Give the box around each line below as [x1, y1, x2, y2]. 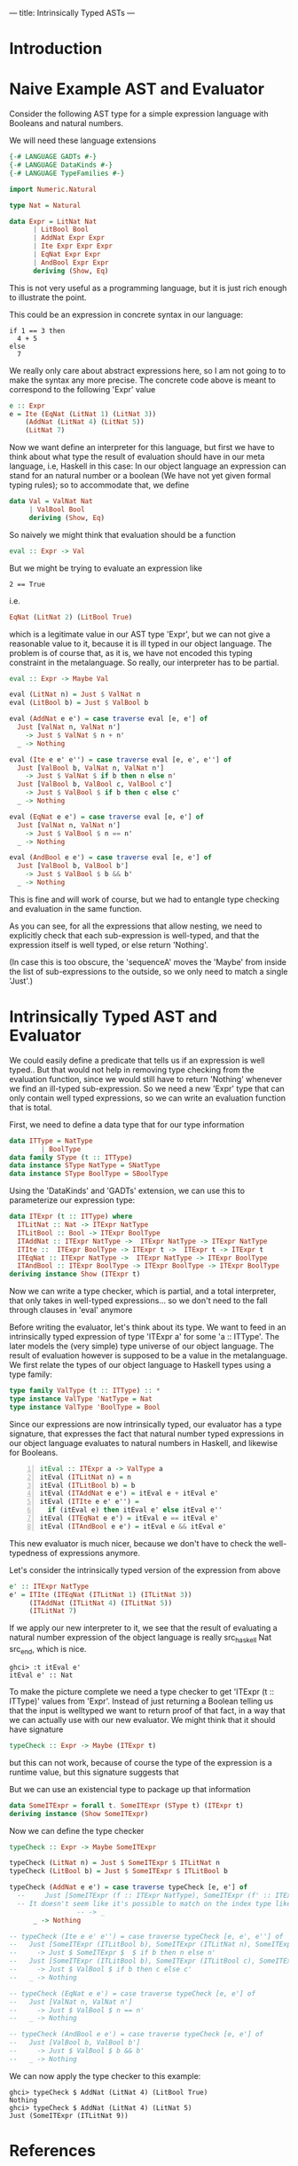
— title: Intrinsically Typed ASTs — [9, 8, 136, 18]
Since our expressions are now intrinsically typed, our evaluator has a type [9, 1419, 282, 1429]
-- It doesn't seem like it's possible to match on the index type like [17, 1899, 292, 1908]
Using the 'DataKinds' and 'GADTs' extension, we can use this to [9, 1185, 246, 1197]
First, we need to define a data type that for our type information [9, 1119, 245, 1130]
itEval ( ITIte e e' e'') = [39, 1498, 139, 1506]
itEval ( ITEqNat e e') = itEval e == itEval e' [39, 1514, 219, 1523]
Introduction [9, 39, 103, 59]
